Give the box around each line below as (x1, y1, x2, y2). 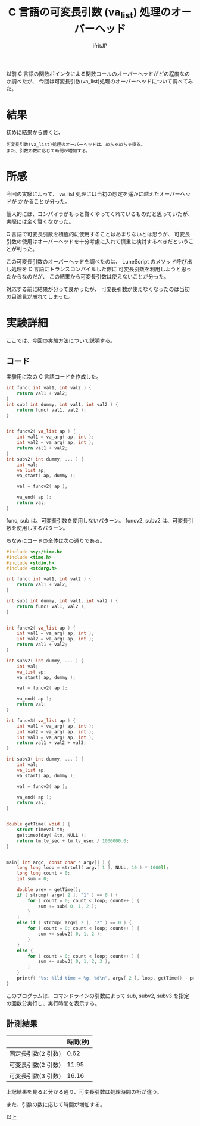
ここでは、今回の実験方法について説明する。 (6, 337, 116, 344)
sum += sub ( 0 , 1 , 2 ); (37, 903, 97, 909)
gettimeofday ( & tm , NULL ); (17, 832, 86, 838)
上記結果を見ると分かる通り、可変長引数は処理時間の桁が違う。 (6, 1088, 162, 1095)
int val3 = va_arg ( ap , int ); (17, 734, 95, 740)
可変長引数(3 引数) (9, 1072, 61, 1080)
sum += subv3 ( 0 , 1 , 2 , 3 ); (37, 959, 111, 965)
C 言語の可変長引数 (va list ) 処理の (8, 5, 171, 21)
